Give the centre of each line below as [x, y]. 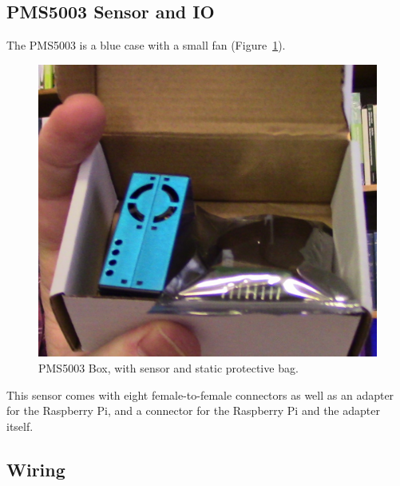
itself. [20, 426]
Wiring [36, 469]
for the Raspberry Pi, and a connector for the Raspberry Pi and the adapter [193, 410]
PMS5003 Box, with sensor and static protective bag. [168, 368]
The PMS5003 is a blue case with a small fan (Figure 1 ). [146, 45]
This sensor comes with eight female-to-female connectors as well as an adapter [200, 394]
